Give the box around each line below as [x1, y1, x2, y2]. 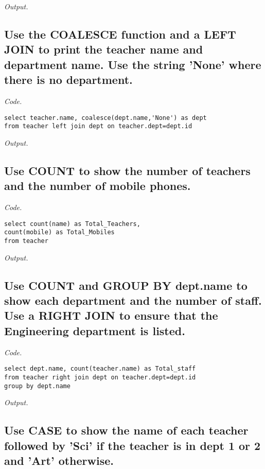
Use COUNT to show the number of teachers [4, 162, 251, 178]
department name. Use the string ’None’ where [4, 56, 261, 72]
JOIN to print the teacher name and [4, 41, 203, 57]
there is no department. [4, 72, 133, 88]
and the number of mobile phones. [4, 178, 191, 194]
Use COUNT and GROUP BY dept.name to [4, 277, 248, 293]
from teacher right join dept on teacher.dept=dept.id [4, 373, 196, 381]
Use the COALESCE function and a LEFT [4, 26, 236, 42]
